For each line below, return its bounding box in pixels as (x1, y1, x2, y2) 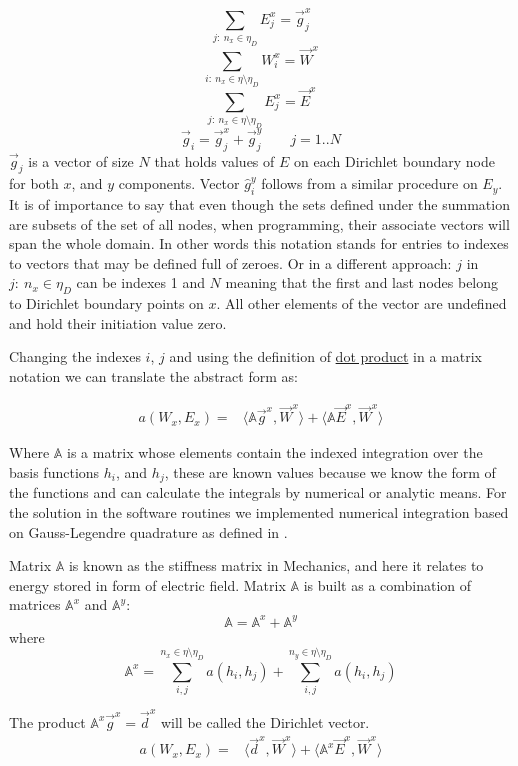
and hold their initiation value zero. (9, 312, 227, 333)
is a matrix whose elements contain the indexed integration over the (66, 442, 483, 463)
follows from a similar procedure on (261, 173, 478, 194)
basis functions (9, 462, 100, 482)
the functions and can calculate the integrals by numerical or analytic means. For (9, 482, 507, 503)
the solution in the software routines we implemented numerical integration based (9, 502, 509, 523)
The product (9, 711, 86, 732)
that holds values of (154, 150, 275, 171)
